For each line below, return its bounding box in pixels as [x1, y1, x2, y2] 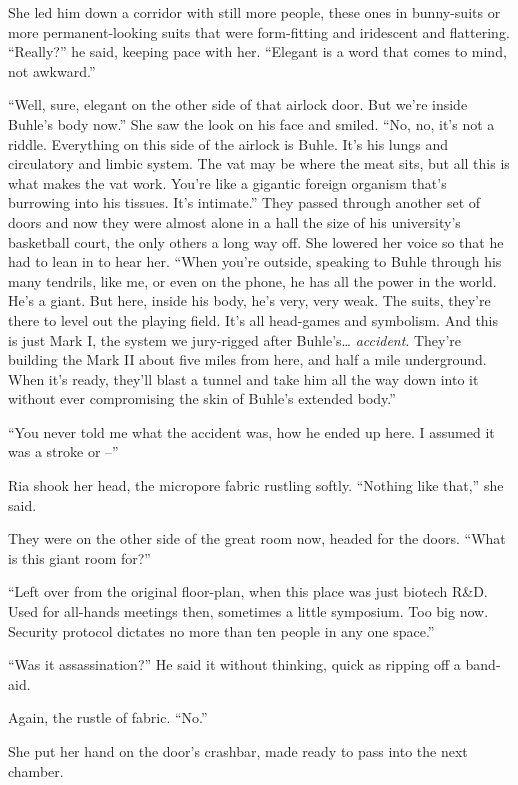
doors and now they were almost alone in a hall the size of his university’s [8, 211, 461, 232]
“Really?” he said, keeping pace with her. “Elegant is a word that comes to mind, [8, 41, 507, 62]
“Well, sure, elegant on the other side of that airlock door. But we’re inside [8, 94, 468, 115]
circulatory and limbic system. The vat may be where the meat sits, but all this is [8, 153, 510, 174]
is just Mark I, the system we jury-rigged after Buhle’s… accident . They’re [8, 329, 462, 350]
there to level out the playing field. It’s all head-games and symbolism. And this [8, 309, 499, 330]
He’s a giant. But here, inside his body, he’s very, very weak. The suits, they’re [8, 290, 491, 311]
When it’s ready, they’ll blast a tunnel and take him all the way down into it [8, 368, 479, 389]
